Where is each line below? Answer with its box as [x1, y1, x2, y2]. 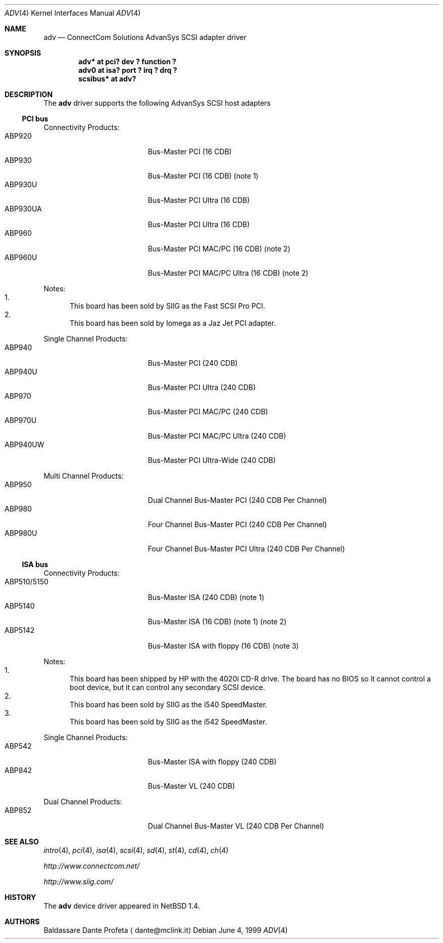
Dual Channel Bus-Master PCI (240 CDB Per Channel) [147, 496, 327, 504]
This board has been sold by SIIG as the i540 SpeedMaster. [70, 700, 267, 709]
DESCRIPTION [5, 90, 53, 99]
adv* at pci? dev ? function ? [78, 57, 176, 66]
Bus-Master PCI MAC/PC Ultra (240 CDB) [147, 432, 286, 440]
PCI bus [22, 114, 48, 123]
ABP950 [5, 480, 32, 489]
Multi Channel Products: [43, 471, 124, 480]
